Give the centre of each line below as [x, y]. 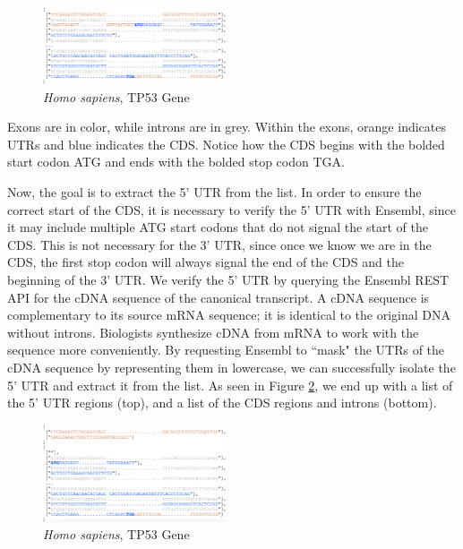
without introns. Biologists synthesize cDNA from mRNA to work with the [213, 332]
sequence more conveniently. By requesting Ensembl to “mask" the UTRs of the [226, 350]
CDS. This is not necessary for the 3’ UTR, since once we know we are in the [219, 244]
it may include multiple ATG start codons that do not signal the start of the [218, 227]
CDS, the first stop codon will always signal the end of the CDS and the [206, 262]
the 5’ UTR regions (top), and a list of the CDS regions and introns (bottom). [222, 403]
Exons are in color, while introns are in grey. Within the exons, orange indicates [227, 127]
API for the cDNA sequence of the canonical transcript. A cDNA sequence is [219, 297]
